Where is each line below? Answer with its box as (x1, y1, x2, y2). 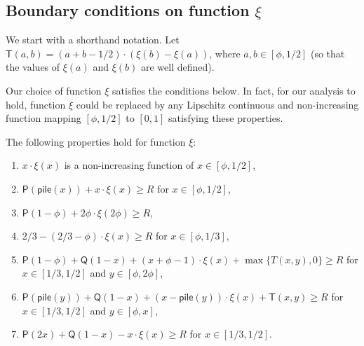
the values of (6, 60, 60, 74)
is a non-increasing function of (64, 158, 194, 172)
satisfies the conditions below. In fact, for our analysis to (112, 83, 356, 97)
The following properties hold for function (6, 134, 186, 148)
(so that (310, 46, 345, 60)
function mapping (6, 111, 81, 125)
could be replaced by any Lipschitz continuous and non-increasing (76, 97, 359, 111)
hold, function (6, 97, 66, 111)
